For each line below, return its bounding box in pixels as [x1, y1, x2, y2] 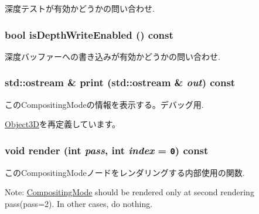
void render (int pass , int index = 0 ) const [5, 142, 209, 157]
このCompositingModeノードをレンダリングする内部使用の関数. [5, 166, 245, 178]
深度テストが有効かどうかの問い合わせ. [5, 2, 155, 14]
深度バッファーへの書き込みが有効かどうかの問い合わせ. [5, 50, 220, 62]
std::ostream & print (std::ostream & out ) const [5, 75, 236, 90]
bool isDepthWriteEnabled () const [5, 27, 173, 42]
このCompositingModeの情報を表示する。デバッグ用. [5, 98, 204, 110]
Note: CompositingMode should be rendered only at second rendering [5, 186, 254, 198]
